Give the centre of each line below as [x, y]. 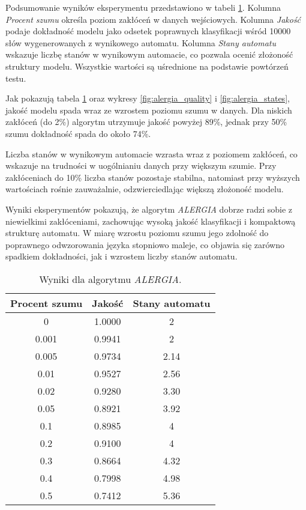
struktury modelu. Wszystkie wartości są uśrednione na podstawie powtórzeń [147, 66]
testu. [16, 78]
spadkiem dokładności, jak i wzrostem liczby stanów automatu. [121, 256]
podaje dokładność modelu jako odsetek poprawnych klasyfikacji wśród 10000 [148, 31]
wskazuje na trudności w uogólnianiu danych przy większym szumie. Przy [141, 165]
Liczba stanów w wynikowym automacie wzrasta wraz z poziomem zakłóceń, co [151, 153]
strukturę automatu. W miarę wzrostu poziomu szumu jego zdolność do [137, 233]
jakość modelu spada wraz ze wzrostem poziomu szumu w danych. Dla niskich [149, 110]
